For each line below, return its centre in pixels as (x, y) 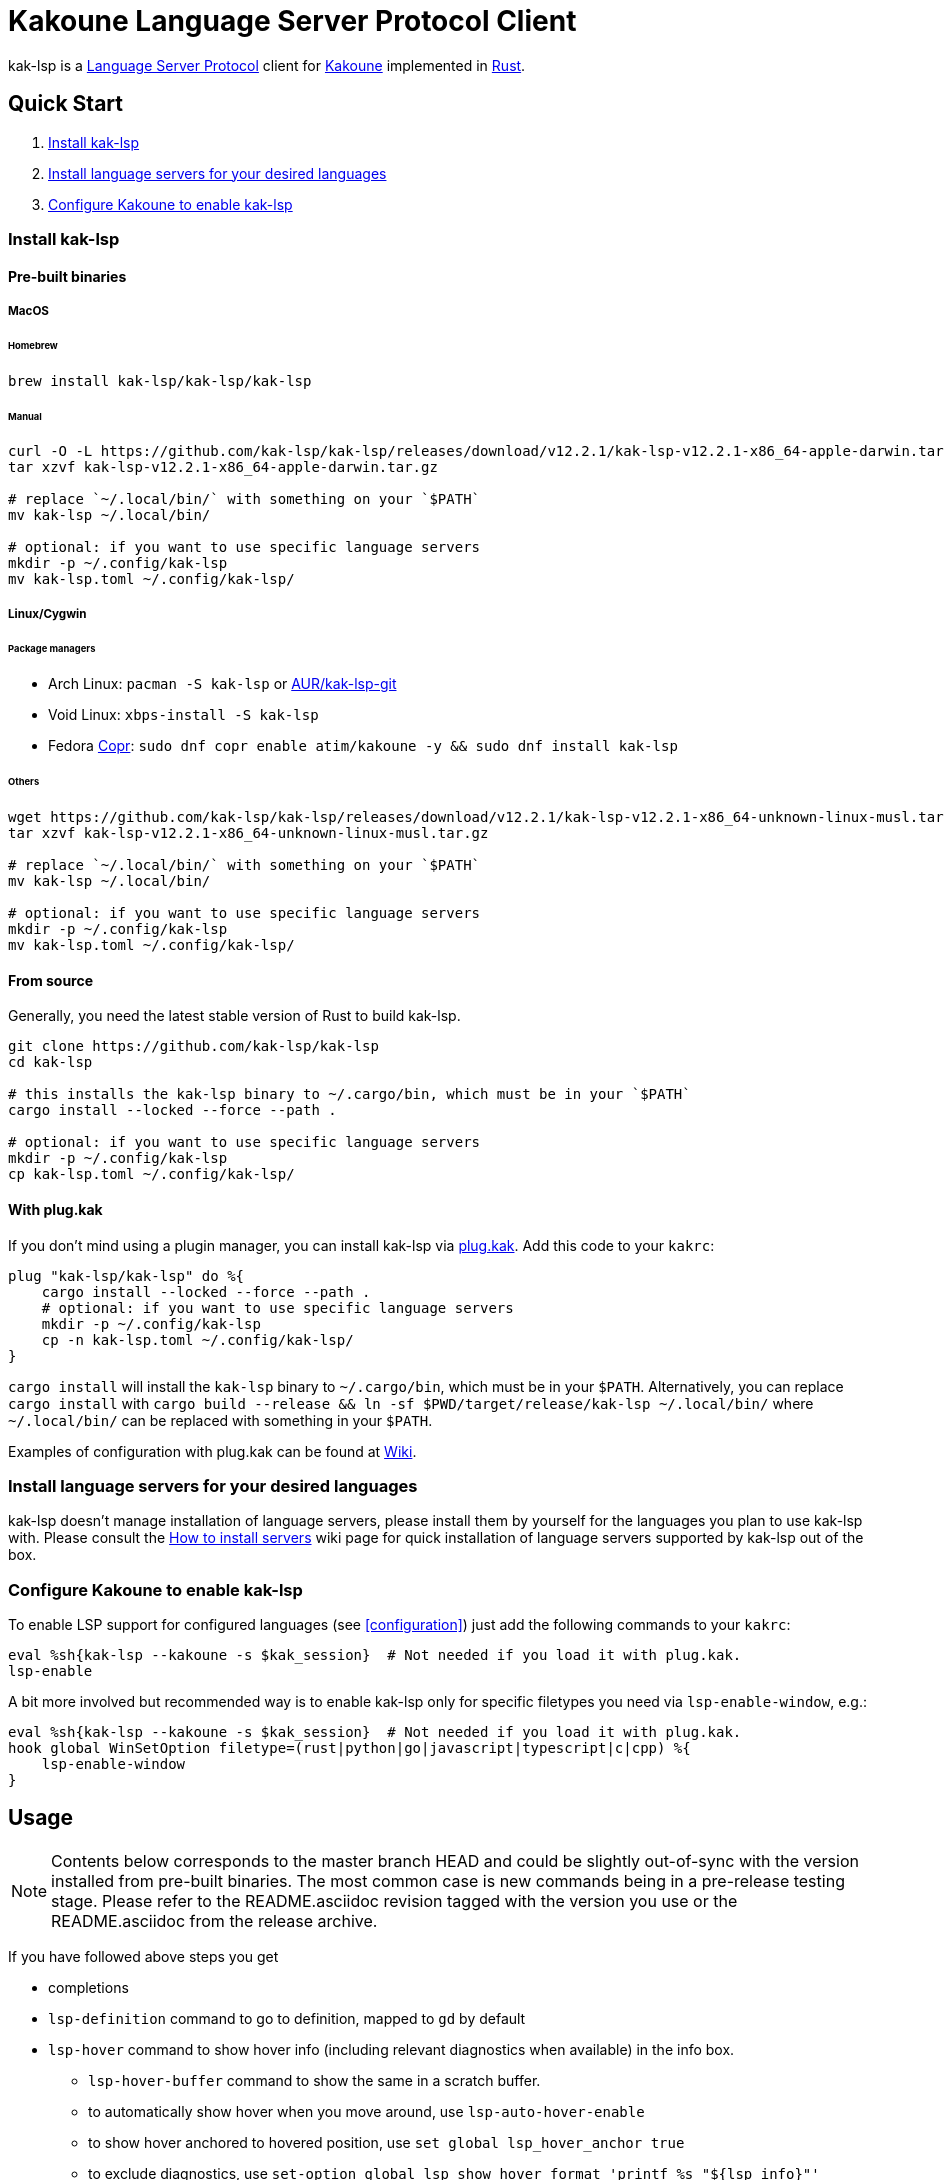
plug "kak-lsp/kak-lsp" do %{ (126, 1275)
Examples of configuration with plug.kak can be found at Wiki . (212, 1451)
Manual (25, 416)
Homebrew (33, 345)
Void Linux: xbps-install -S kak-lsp (183, 715)
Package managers (52, 648)
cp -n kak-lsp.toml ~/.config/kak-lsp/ (197, 1339)
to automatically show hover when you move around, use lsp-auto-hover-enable (366, 2111)
